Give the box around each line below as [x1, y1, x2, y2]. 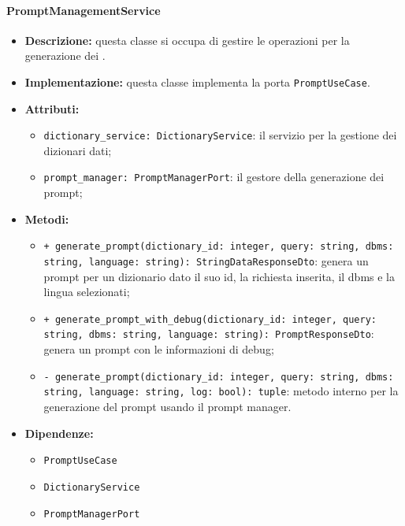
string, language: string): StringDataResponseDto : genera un [43, 252, 369, 269]
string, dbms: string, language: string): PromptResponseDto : [43, 325, 374, 342]
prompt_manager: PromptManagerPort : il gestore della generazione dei [43, 169, 385, 185]
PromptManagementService [6, 2, 161, 18]
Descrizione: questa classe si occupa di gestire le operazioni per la [24, 31, 350, 48]
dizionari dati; [43, 142, 112, 158]
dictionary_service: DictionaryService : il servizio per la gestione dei [43, 127, 397, 143]
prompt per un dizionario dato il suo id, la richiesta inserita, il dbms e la [43, 268, 396, 284]
